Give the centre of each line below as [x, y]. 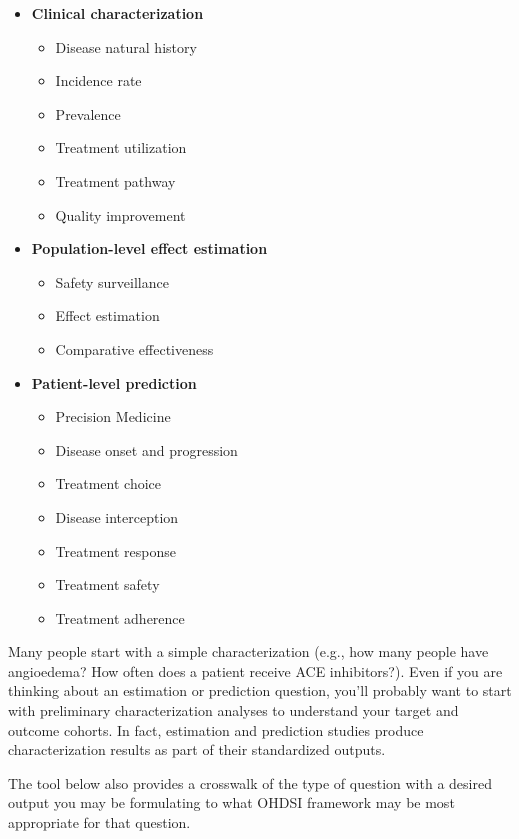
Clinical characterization [117, 13]
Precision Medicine [113, 416]
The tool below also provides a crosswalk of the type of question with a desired [250, 782]
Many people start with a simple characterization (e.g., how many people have [248, 651]
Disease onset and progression [146, 449]
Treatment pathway [115, 180]
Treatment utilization [121, 147]
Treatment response [115, 550]
